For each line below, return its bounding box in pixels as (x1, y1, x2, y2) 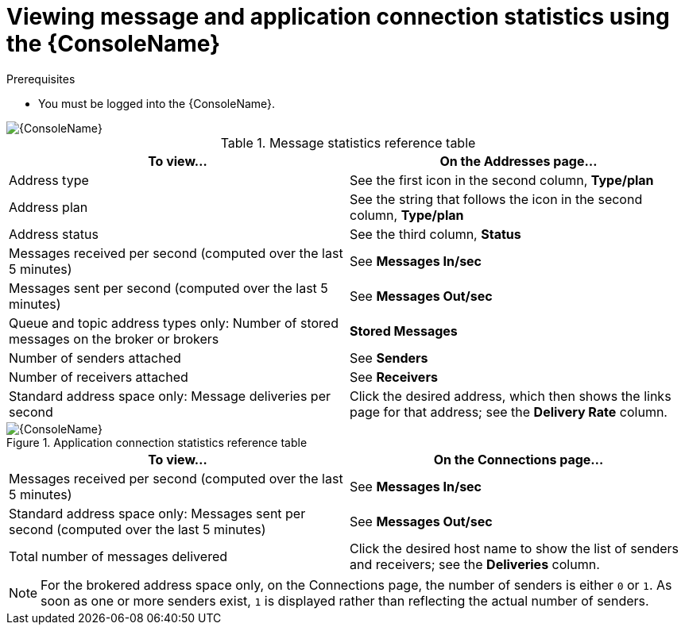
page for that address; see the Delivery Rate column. (350, 403, 668, 420)
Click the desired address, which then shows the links (350, 387, 671, 404)
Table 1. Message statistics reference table (220, 134, 476, 151)
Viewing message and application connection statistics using (6, 3, 670, 30)
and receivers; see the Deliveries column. (350, 556, 600, 572)
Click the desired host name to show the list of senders (350, 540, 679, 556)
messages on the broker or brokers (9, 330, 219, 347)
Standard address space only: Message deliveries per (9, 387, 331, 404)
